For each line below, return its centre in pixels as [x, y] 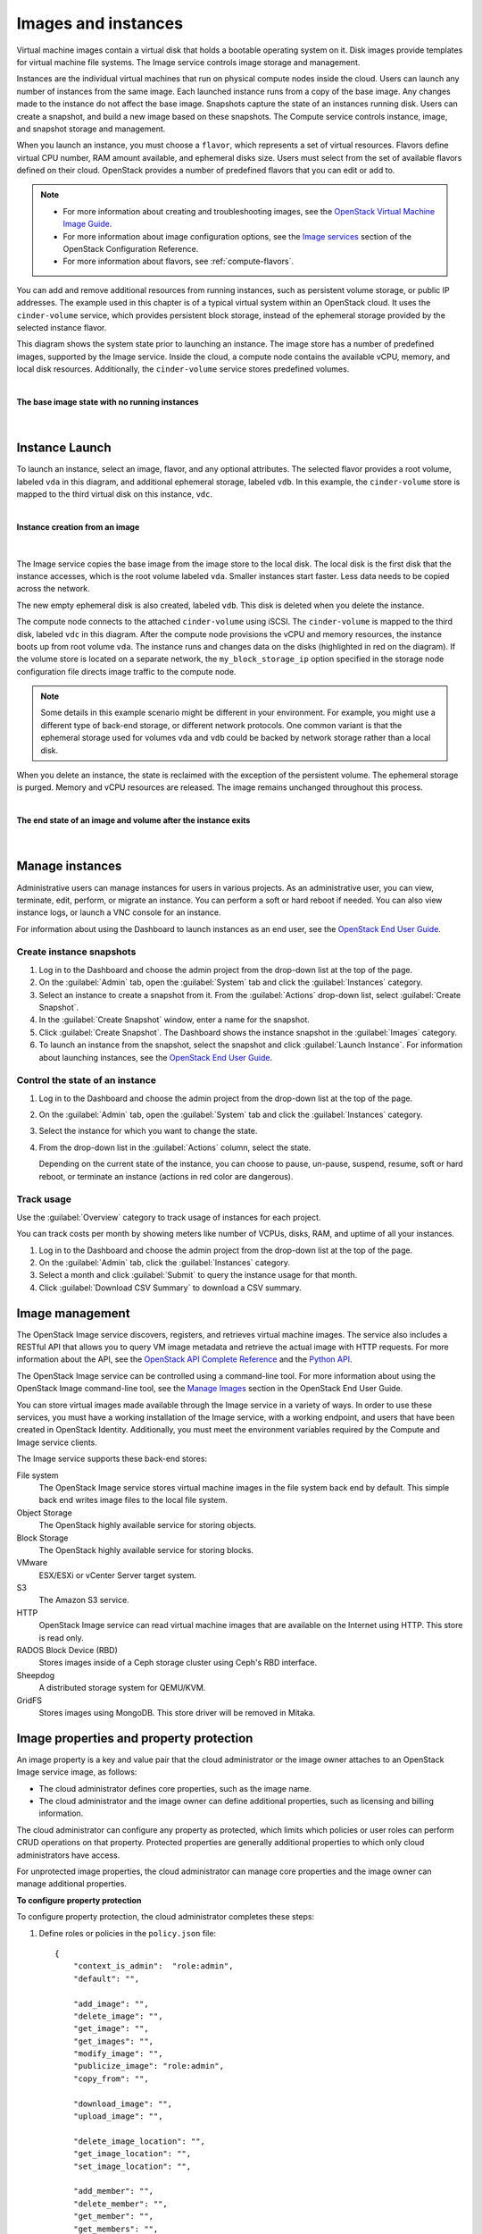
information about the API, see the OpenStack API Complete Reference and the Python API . [184, 1359]
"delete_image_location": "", [139, 2141]
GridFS [29, 1700]
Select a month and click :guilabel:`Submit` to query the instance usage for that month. [198, 1275]
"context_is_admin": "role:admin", [153, 1966]
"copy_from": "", [111, 2079]
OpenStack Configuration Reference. [131, 249]
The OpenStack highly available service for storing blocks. [146, 1550]
